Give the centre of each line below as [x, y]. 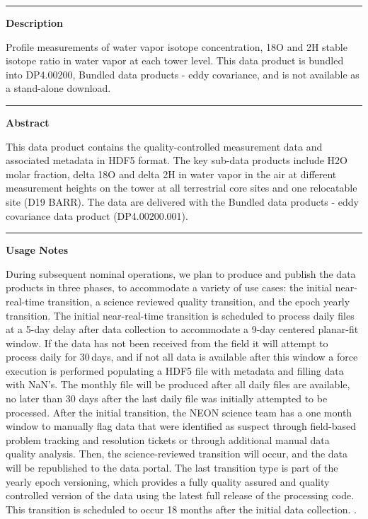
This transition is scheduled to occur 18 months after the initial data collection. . [181, 509]
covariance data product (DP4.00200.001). [97, 215]
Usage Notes [37, 250]
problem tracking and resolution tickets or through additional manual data [168, 439]
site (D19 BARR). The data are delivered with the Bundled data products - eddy [183, 201]
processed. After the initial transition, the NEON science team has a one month [179, 412]
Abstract [28, 122]
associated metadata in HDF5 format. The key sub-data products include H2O [177, 160]
